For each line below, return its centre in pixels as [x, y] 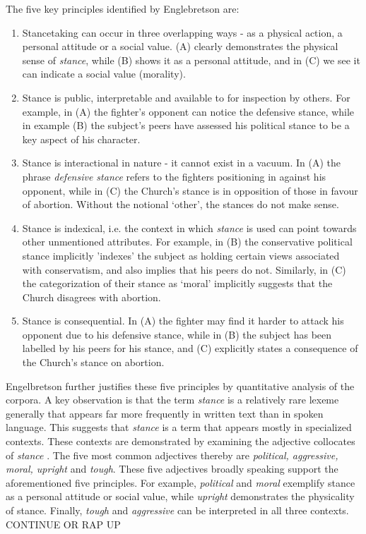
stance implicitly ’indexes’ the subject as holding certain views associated [181, 255]
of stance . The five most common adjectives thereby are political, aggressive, [172, 455]
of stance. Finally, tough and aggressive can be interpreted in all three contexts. [177, 510]
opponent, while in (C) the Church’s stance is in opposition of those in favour [190, 190]
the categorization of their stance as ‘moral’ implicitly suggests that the [177, 283]
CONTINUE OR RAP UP [63, 524]
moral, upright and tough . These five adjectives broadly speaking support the [172, 469]
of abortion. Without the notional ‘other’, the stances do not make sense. [181, 204]
